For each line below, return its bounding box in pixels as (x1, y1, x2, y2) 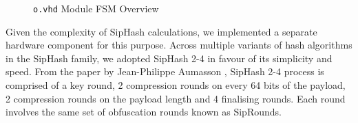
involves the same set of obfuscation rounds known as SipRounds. (6, 105, 282, 119)
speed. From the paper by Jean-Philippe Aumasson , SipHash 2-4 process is (6, 64, 324, 79)
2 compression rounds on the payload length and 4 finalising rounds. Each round (6, 91, 346, 105)
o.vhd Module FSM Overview (33, 1, 159, 15)
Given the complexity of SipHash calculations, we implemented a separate (6, 24, 317, 38)
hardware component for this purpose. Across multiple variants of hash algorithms (6, 38, 352, 52)
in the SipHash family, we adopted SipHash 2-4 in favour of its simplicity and (6, 51, 333, 65)
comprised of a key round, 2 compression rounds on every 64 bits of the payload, (6, 78, 346, 92)
